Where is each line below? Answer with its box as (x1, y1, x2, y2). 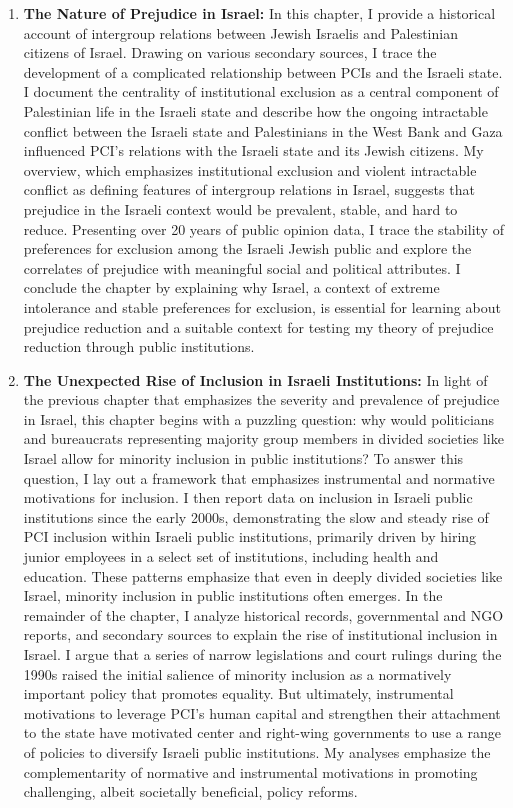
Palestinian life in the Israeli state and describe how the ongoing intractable (23, 100, 488, 121)
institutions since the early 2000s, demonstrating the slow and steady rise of (23, 506, 489, 527)
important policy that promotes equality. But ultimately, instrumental (23, 683, 454, 704)
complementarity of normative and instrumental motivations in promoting (23, 761, 478, 782)
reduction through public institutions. (23, 336, 255, 357)
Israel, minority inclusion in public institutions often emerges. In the (23, 585, 443, 606)
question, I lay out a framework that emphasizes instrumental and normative (23, 467, 495, 488)
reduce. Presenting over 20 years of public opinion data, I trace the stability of (23, 218, 504, 239)
